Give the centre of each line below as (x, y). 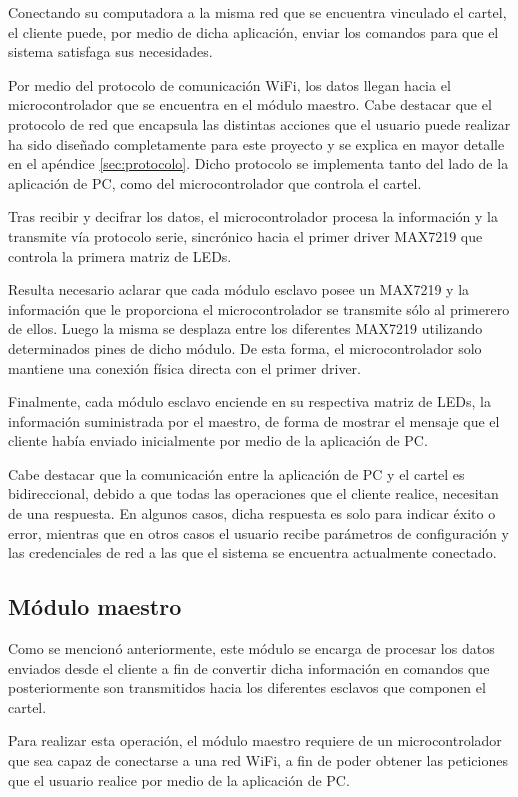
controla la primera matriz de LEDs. (120, 255)
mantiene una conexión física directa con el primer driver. (184, 367)
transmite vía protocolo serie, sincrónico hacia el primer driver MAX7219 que (245, 235)
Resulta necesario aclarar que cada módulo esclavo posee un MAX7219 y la (239, 289)
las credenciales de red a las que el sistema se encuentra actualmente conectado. (252, 552)
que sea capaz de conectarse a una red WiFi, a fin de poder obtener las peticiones (258, 760)
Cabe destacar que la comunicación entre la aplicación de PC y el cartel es (236, 473)
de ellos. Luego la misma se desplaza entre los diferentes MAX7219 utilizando (245, 328)
